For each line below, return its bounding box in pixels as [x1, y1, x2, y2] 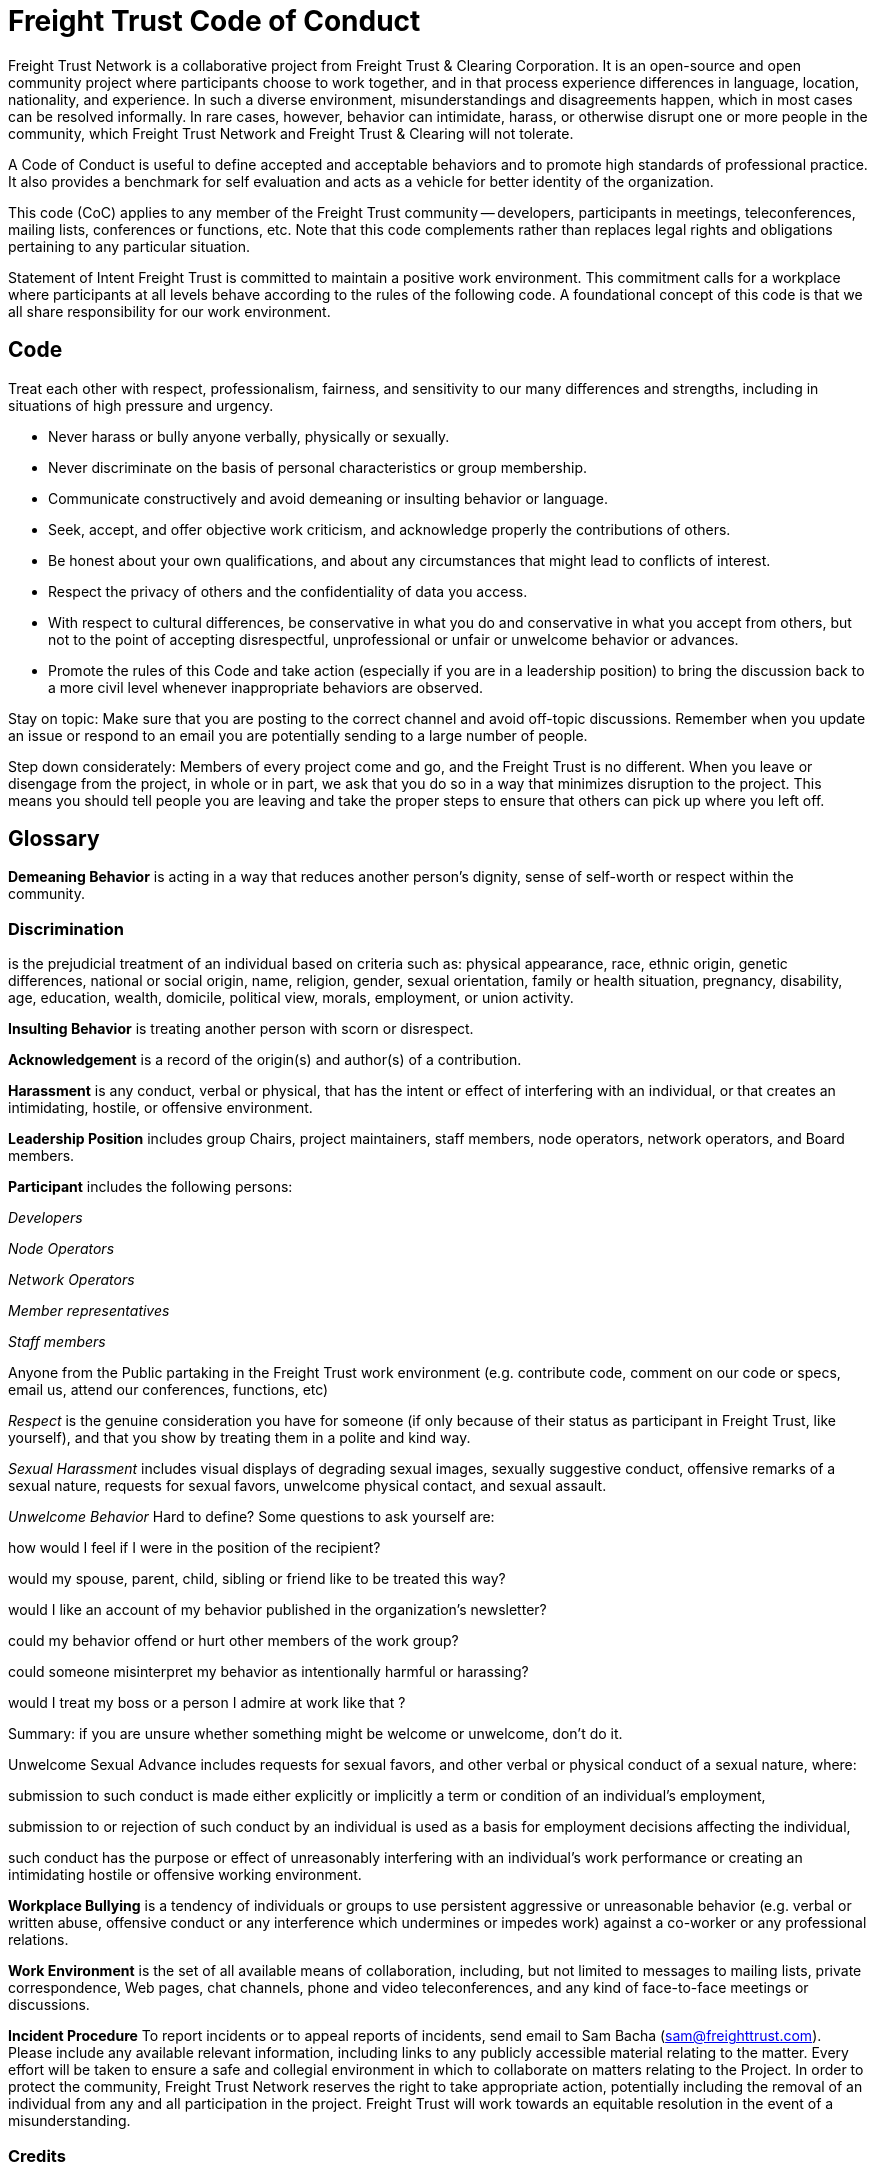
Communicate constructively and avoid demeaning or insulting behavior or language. [48, 489, 609, 507]
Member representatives [8, 1302, 170, 1320]
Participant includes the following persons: [8, 1178, 293, 1196]
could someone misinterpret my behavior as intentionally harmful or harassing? [8, 1663, 529, 1681]
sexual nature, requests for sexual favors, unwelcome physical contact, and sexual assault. [8, 1477, 607, 1495]
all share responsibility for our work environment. [8, 302, 331, 320]
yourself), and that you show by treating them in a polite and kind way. [8, 1429, 471, 1447]
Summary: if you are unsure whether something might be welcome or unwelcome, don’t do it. [8, 1725, 623, 1743]
